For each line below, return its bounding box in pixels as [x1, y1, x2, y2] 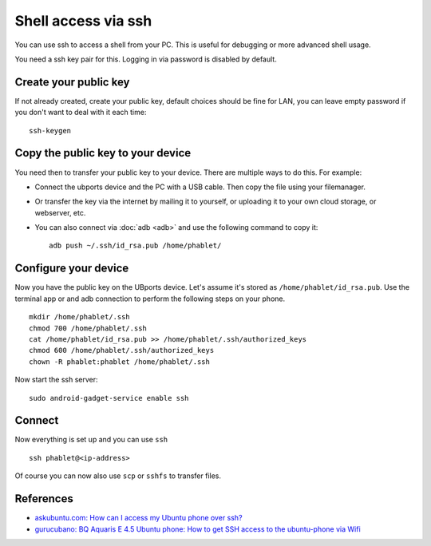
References [14, 492, 73, 506]
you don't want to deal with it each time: [14, 108, 147, 117]
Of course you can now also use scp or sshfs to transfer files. [14, 471, 221, 481]
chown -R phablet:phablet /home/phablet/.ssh [29, 357, 211, 366]
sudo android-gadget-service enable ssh [29, 394, 189, 402]
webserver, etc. [34, 208, 86, 217]
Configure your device [14, 262, 129, 275]
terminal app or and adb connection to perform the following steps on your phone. [14, 294, 286, 303]
